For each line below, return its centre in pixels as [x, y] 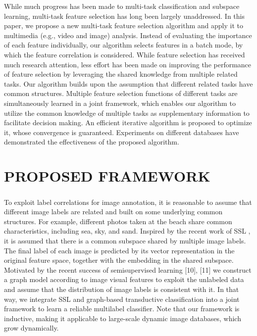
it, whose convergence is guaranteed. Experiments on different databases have [122, 132]
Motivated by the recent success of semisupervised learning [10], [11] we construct [128, 269]
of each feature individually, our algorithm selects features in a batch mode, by [124, 45]
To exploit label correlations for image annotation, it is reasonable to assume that [128, 202]
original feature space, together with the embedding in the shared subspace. [119, 260]
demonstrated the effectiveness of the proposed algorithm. [92, 142]
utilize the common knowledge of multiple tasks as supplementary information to [127, 113]
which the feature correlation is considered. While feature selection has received [125, 54]
